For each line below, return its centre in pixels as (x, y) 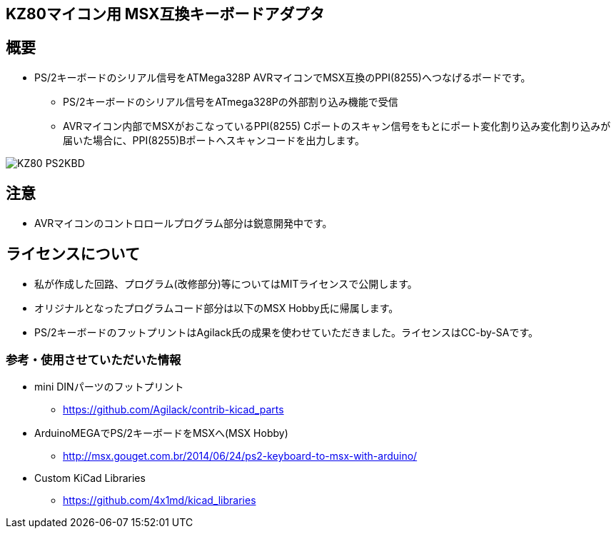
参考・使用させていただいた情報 (94, 359)
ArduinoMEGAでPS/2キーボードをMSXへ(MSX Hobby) (161, 433)
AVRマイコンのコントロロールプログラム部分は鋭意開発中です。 (183, 223)
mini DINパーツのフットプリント (109, 387)
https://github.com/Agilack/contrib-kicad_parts (173, 410)
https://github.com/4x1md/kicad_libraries (160, 500)
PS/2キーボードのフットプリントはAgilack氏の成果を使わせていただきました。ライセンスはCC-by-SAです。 (286, 332)
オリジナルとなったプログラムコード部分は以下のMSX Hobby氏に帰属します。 (217, 308)
